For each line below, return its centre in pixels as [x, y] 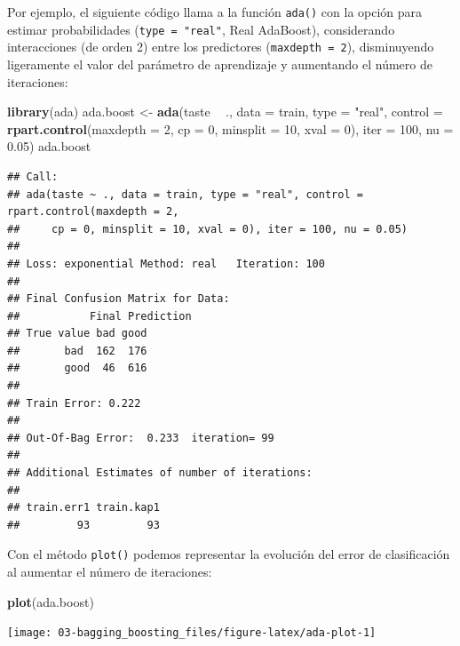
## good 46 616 [77, 368]
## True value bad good [77, 334]
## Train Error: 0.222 [74, 403]
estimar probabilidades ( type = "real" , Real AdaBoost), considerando [201, 29]
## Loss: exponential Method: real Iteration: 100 [166, 263]
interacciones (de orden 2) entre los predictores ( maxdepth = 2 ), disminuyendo [221, 47]
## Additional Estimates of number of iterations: [160, 473]
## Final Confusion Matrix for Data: [119, 299]
